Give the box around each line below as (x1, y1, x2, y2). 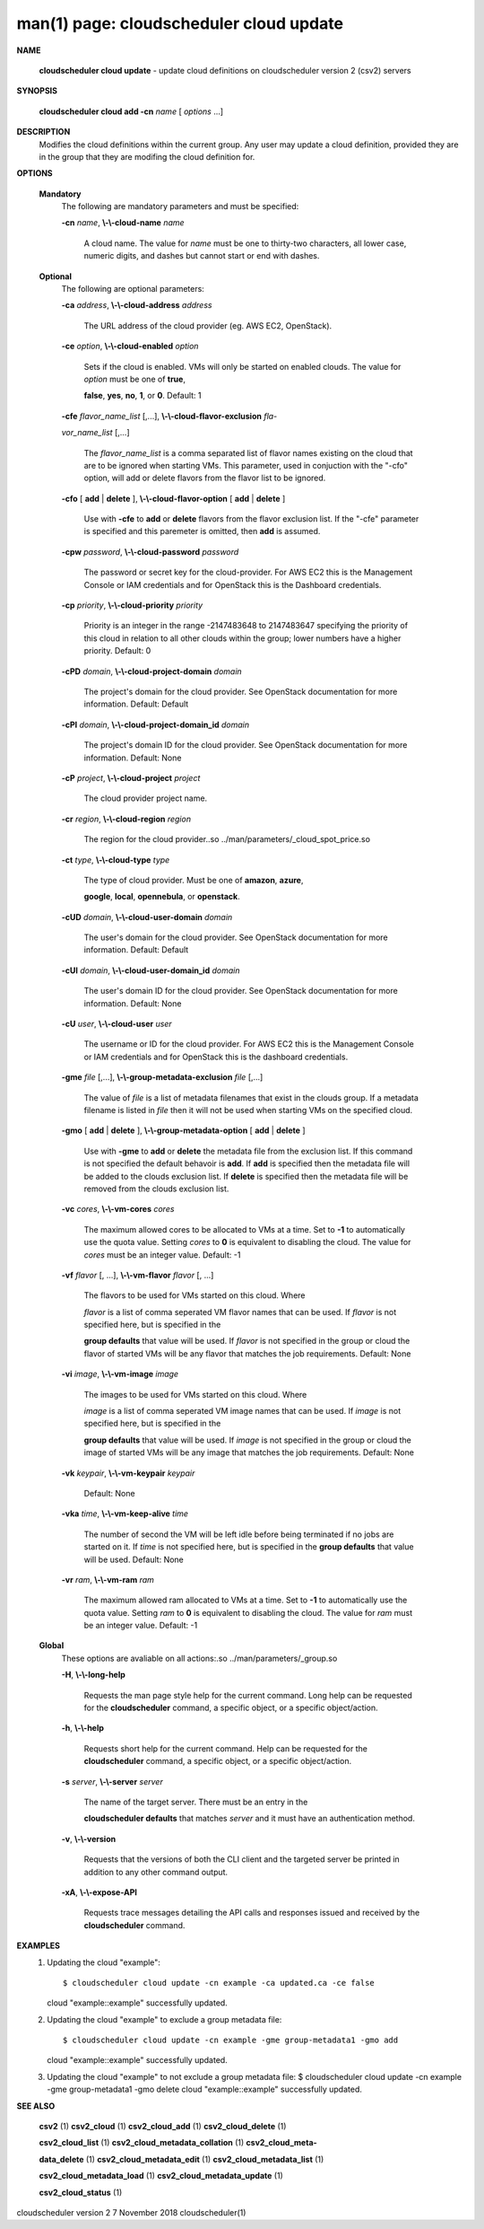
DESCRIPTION (16, 127, 71, 137)
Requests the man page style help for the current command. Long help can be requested (83, 1689, 412, 1700)
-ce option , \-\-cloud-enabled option (61, 341, 199, 352)
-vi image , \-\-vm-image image (61, 1369, 179, 1380)
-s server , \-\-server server (61, 1776, 163, 1786)
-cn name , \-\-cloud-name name (61, 217, 185, 228)
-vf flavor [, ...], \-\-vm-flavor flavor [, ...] (61, 1269, 214, 1280)
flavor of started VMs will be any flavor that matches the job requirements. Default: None (83, 1347, 411, 1359)
